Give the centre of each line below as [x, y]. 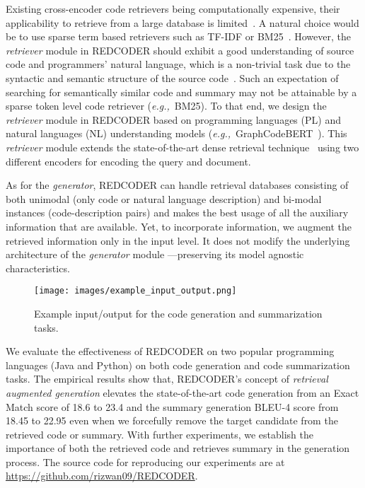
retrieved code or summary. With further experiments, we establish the [160, 434]
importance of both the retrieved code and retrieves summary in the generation [178, 448]
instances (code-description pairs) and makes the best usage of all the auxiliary [177, 213]
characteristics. [38, 268]
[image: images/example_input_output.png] [135, 291]
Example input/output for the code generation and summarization [178, 313]
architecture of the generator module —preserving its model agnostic [155, 254]
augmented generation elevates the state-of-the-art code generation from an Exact [182, 392]
